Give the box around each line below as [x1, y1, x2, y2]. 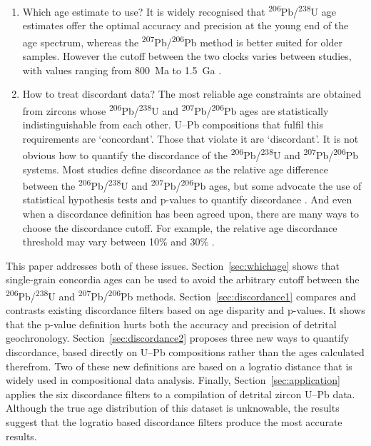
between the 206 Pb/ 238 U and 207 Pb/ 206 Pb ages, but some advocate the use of [22, 176, 362, 193]
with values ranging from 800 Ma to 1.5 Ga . [22, 62, 222, 77]
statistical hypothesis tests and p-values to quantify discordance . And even [22, 192, 352, 207]
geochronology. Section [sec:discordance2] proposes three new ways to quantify [6, 330, 350, 345]
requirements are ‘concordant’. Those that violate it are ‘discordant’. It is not [22, 131, 359, 146]
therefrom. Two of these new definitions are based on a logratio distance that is [6, 358, 352, 373]
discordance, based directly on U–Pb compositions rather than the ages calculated [6, 345, 365, 359]
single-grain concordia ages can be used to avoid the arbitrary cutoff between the [6, 272, 360, 287]
